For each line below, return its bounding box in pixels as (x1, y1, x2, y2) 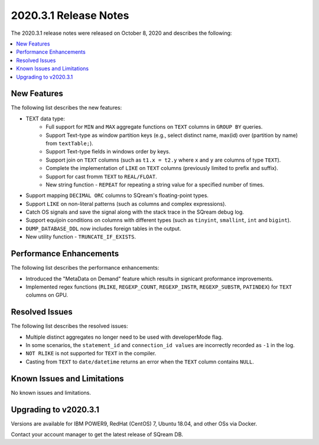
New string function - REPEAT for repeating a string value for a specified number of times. (45, 181, 265, 188)
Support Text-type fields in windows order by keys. (45, 148, 171, 155)
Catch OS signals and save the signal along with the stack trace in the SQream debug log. (25, 208, 245, 215)
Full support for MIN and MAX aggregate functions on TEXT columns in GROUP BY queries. (45, 123, 263, 130)
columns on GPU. (25, 292, 68, 299)
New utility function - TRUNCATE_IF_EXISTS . (25, 233, 136, 240)
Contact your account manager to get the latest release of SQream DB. (11, 431, 183, 438)
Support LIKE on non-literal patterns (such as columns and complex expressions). (25, 200, 227, 207)
